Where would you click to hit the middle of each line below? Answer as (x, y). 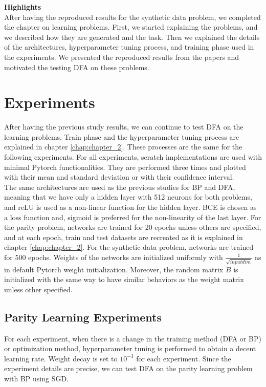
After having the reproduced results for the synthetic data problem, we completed (132, 17)
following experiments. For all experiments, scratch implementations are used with (133, 157)
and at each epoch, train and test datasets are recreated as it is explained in (124, 237)
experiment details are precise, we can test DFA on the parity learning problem (128, 368)
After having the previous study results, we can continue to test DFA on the (124, 127)
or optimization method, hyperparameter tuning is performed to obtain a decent (130, 348)
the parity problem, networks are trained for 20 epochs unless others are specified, (133, 227)
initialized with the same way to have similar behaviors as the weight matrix (124, 279)
